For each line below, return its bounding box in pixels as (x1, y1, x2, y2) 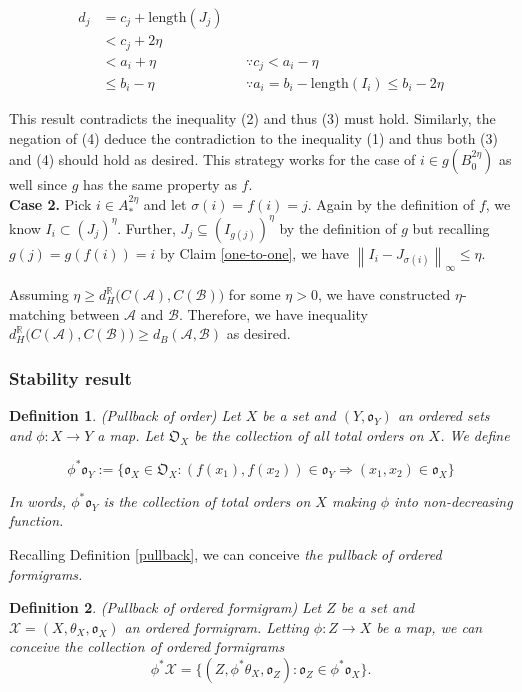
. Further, (117, 217, 176, 238)
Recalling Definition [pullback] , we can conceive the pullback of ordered (9, 544, 442, 564)
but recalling (412, 217, 490, 238)
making (331, 490, 376, 511)
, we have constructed (317, 284, 451, 305)
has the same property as (83, 174, 237, 195)
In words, (9, 490, 67, 511)
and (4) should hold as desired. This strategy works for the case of (9, 149, 416, 170)
